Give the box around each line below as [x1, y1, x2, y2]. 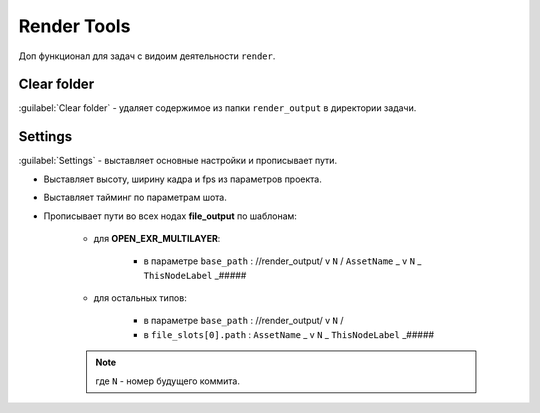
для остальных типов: [93, 292, 187, 304]
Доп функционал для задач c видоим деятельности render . [18, 50, 276, 62]
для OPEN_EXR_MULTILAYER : [93, 232, 221, 244]
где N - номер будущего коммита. [95, 375, 240, 387]
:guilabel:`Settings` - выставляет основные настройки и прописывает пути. [18, 155, 338, 167]
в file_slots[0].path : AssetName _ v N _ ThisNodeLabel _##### [143, 328, 435, 340]
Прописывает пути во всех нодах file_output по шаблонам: [43, 210, 297, 222]
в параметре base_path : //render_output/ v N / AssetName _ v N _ [143, 255, 422, 267]
